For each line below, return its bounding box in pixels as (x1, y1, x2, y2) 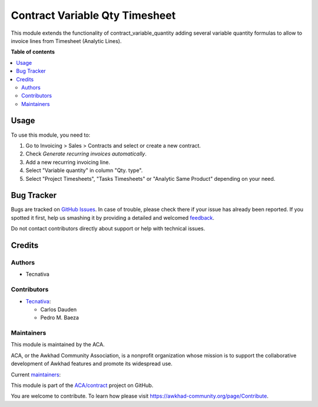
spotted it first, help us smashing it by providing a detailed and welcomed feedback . (11, 214, 215, 221)
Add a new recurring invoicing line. (25, 158, 110, 166)
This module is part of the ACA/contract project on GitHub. (11, 382, 154, 389)
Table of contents (11, 48, 55, 55)
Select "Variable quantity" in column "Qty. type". (25, 167, 143, 174)
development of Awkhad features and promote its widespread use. (11, 360, 173, 368)
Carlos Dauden (40, 306, 77, 313)
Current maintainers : (11, 371, 61, 378)
